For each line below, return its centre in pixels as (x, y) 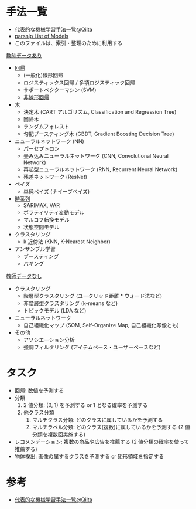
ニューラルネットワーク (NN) (49, 141)
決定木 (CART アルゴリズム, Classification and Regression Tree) (100, 111)
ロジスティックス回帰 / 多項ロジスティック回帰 (79, 82)
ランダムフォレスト (46, 126)
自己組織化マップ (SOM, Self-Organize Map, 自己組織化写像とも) (101, 325)
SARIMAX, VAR (42, 205)
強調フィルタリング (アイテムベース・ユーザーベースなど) (92, 347)
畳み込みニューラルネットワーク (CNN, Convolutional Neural (96, 155)
